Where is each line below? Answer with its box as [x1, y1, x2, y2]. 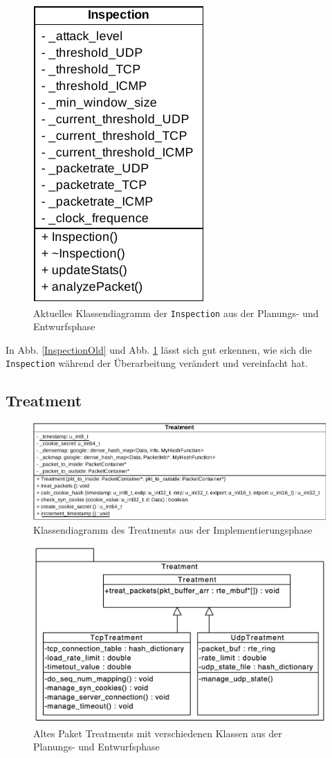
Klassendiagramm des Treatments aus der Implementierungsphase [33, 522, 313, 536]
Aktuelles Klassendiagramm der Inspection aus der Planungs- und [33, 305, 319, 320]
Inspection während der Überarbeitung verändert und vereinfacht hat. [6, 356, 308, 370]
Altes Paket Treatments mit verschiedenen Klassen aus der [33, 725, 282, 740]
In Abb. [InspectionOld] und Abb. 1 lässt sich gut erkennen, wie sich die [6, 342, 312, 357]
